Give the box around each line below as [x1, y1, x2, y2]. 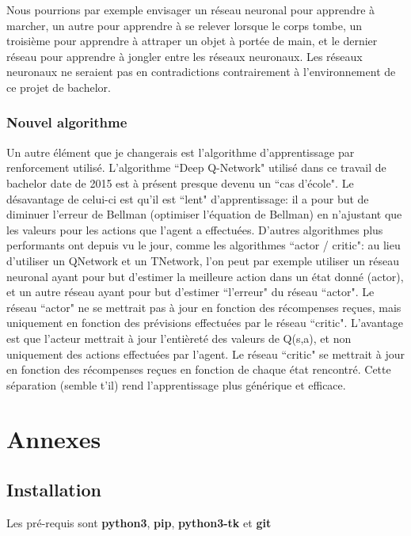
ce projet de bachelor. [6, 78, 111, 95]
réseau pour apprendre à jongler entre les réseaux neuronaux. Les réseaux [6, 48, 363, 64]
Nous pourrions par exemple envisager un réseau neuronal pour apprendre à [6, 2, 375, 17]
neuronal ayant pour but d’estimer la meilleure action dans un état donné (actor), [6, 268, 404, 284]
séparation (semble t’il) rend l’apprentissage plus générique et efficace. [6, 376, 346, 393]
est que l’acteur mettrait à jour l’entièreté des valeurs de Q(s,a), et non [6, 329, 352, 346]
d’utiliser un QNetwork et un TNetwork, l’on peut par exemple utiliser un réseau [6, 252, 399, 268]
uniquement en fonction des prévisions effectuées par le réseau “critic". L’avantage [6, 314, 403, 331]
